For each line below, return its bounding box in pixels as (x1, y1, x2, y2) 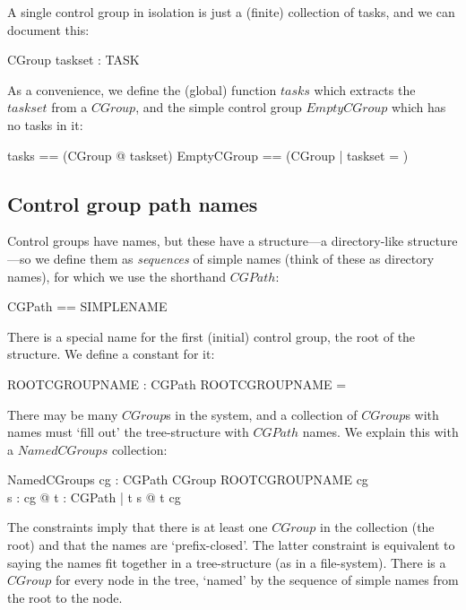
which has (392, 98, 446, 117)
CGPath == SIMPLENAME (7, 297, 168, 316)
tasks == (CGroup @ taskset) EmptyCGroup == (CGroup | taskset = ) (7, 145, 409, 164)
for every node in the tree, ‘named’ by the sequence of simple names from (55, 571, 459, 589)
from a (51, 98, 88, 117)
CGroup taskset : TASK (7, 50, 140, 69)
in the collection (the (320, 518, 435, 536)
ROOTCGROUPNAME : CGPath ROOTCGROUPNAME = (7, 374, 347, 393)
